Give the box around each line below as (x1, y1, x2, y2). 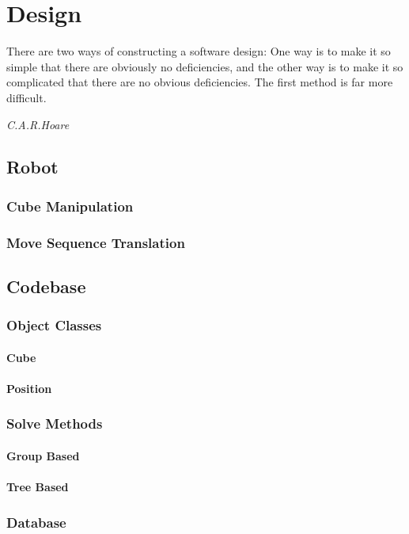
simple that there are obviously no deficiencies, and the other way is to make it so (6, 58, 403, 74)
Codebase (6, 273, 86, 298)
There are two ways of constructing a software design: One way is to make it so (6, 43, 391, 59)
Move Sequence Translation (6, 232, 185, 252)
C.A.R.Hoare (6, 116, 70, 132)
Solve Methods (6, 414, 103, 433)
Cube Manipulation (6, 196, 134, 216)
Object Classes (6, 315, 102, 335)
